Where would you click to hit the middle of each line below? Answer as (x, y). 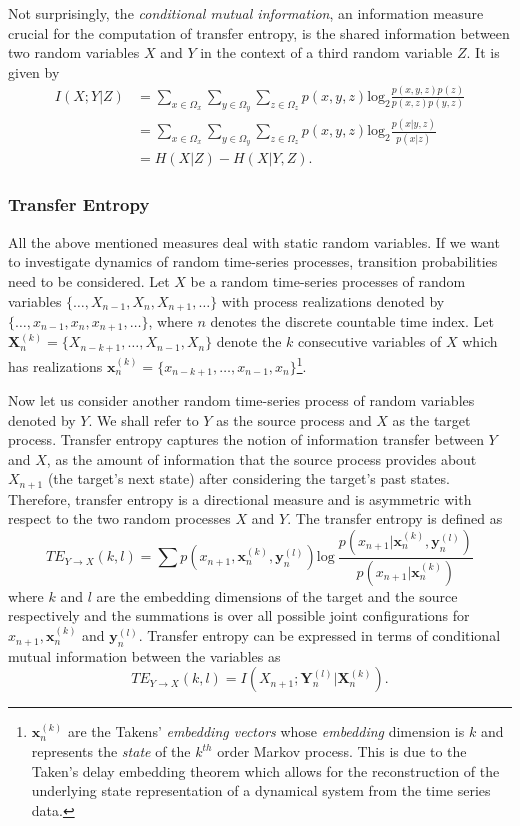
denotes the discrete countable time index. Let (352, 320)
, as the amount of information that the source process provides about (261, 458)
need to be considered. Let (89, 280)
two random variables (74, 52)
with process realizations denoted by (333, 300)
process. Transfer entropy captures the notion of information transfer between (246, 439)
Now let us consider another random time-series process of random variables (241, 399)
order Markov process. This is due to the (342, 751)
